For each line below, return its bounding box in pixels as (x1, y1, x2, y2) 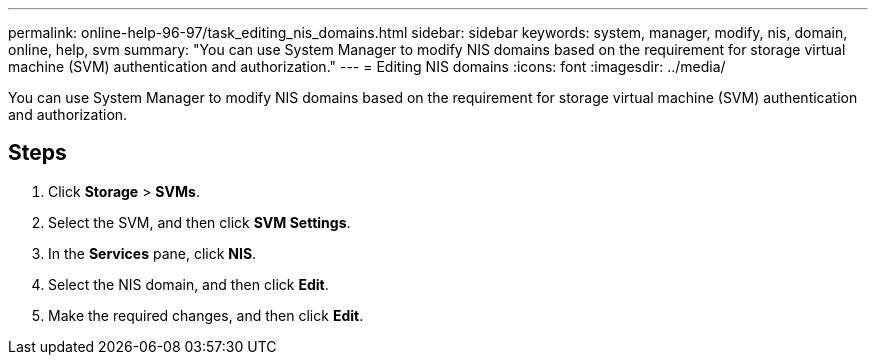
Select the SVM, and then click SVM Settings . (48, 213, 351, 231)
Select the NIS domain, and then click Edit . (48, 275, 329, 293)
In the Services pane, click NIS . (48, 244, 257, 262)
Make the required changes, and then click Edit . (48, 306, 364, 324)
